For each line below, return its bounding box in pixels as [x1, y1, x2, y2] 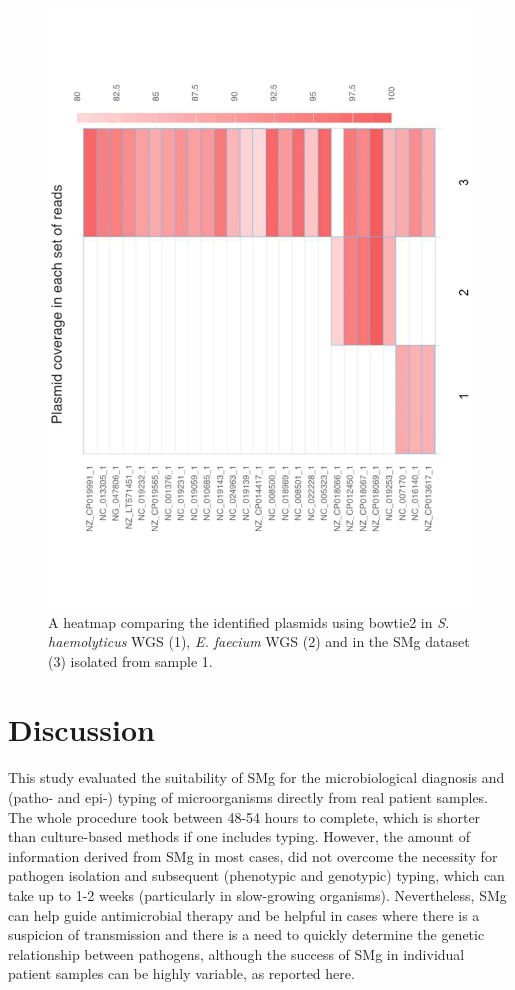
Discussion [8, 709, 155, 750]
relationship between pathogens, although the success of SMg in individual [8, 943, 465, 964]
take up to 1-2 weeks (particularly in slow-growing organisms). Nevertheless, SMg [8, 884, 507, 905]
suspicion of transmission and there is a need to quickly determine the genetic [8, 924, 485, 945]
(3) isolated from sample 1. [48, 650, 213, 671]
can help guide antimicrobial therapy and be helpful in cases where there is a [8, 904, 480, 925]
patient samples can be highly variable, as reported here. [8, 963, 355, 984]
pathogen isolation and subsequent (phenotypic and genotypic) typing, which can [8, 865, 505, 886]
